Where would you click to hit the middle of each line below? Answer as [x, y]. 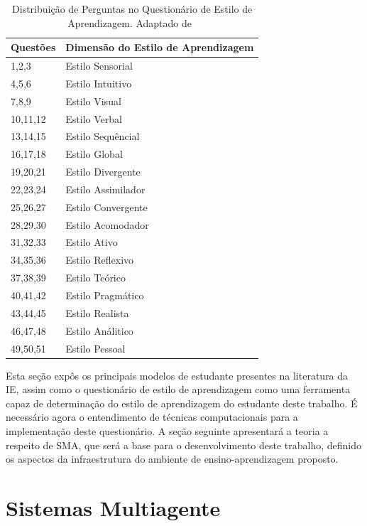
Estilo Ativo [92, 242]
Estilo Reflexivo [100, 260]
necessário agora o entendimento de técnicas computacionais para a [152, 417]
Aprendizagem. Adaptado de [130, 22]
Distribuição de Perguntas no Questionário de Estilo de [132, 9]
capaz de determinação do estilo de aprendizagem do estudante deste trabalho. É [182, 403]
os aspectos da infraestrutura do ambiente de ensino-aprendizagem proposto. [172, 459]
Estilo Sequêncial [103, 136]
